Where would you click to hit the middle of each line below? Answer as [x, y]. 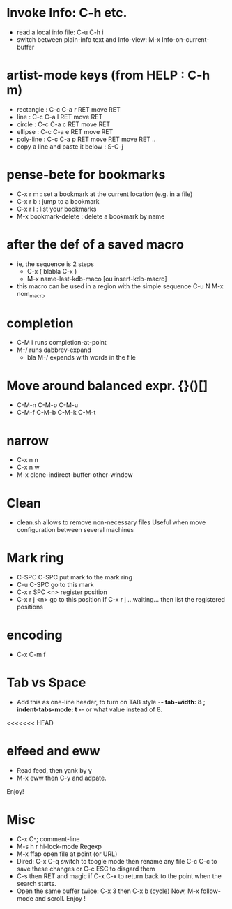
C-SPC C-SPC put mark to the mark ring [75, 577]
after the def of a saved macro [95, 244]
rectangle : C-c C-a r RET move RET [69, 109]
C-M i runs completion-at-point [62, 343]
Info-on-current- [186, 39]
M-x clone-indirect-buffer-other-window [75, 475]
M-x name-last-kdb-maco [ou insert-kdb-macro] [97, 279]
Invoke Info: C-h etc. [67, 13]
